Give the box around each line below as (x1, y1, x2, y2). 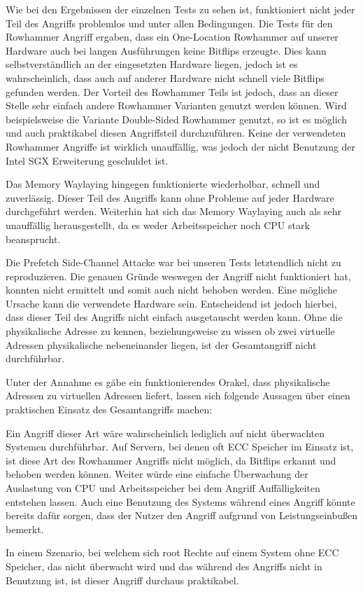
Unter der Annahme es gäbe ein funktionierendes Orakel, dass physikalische (6, 374, 330, 389)
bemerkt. (6, 521, 44, 536)
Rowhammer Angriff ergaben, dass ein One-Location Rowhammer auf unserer (6, 29, 339, 44)
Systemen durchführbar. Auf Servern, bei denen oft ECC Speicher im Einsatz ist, (6, 439, 354, 454)
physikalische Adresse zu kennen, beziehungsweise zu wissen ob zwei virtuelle (6, 324, 335, 338)
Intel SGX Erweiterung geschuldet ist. (6, 153, 169, 167)
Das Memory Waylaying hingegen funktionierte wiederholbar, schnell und (6, 177, 320, 191)
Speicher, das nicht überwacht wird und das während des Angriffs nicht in (6, 558, 322, 573)
